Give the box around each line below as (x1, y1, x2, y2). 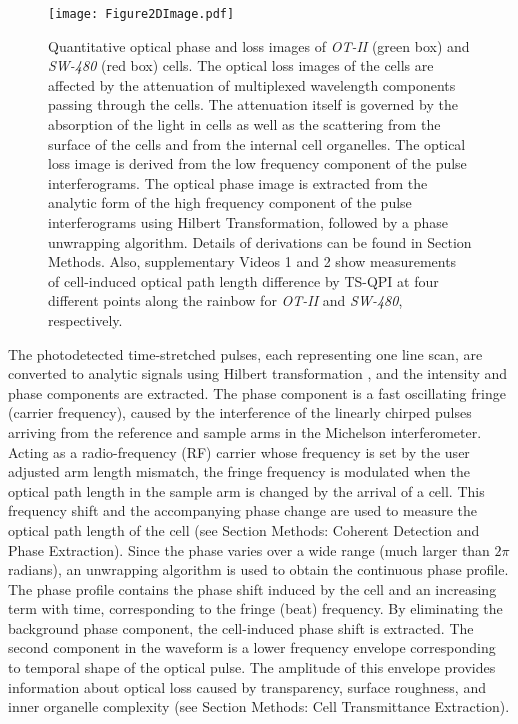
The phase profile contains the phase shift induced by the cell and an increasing (8, 578, 497, 599)
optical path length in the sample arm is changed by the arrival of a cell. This (8, 480, 485, 501)
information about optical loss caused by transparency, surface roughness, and (8, 676, 486, 697)
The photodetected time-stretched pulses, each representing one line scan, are (8, 343, 483, 364)
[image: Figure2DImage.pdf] (48, 7, 235, 21)
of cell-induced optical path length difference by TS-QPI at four (48, 270, 439, 291)
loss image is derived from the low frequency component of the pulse (48, 153, 467, 174)
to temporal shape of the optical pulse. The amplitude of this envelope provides (8, 657, 496, 678)
